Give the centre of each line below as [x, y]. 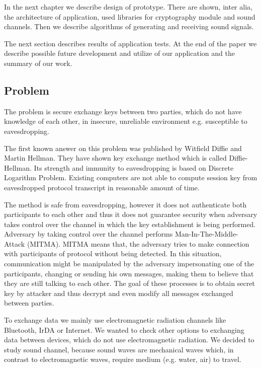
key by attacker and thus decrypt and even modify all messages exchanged [119, 293]
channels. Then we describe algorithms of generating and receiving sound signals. [129, 26]
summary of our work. [38, 63]
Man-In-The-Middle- [206, 234]
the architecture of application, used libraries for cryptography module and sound [130, 16]
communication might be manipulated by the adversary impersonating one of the [129, 264]
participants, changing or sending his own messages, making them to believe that [129, 273]
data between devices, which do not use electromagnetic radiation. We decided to [129, 340]
